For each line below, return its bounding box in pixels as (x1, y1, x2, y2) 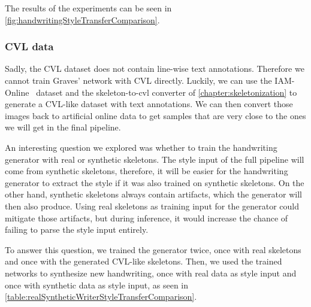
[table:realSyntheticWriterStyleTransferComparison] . (5, 290, 197, 303)
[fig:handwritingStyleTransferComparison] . (5, 13, 160, 26)
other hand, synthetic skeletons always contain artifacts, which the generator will (5, 188, 302, 200)
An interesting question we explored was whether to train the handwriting (5, 141, 277, 153)
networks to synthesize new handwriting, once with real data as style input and (5, 266, 297, 279)
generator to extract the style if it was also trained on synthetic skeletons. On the (5, 176, 304, 189)
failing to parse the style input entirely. (5, 223, 149, 236)
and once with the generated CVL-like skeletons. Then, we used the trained (5, 255, 282, 268)
